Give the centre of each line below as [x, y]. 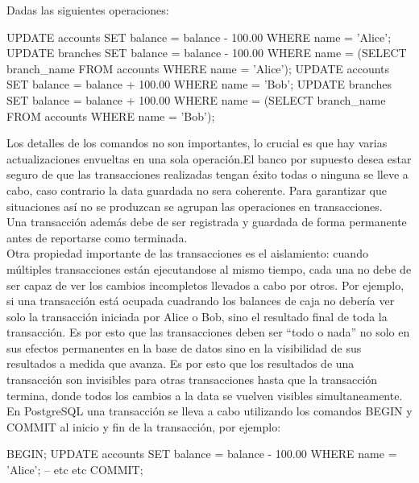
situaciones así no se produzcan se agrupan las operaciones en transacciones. [195, 206]
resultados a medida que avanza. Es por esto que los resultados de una [180, 363]
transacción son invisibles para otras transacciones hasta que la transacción [192, 380]
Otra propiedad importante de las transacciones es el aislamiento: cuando [187, 253]
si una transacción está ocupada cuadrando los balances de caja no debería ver [201, 301]
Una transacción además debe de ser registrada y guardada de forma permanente [207, 222]
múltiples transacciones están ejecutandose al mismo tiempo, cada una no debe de [209, 268]
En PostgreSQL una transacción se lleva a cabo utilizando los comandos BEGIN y [209, 411]
